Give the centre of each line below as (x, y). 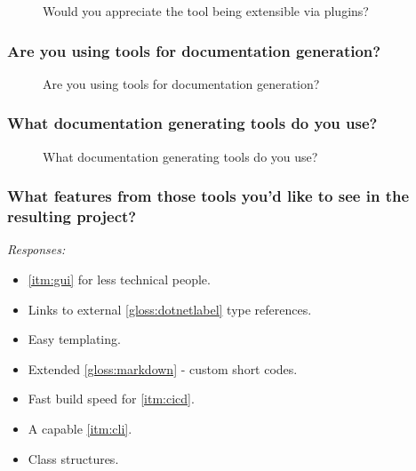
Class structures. (73, 458)
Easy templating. (74, 339)
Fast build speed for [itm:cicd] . (111, 399)
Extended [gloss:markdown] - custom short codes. (163, 368)
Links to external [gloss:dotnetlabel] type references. (170, 309)
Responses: (36, 249)
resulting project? (72, 216)
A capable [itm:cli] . (80, 428)
